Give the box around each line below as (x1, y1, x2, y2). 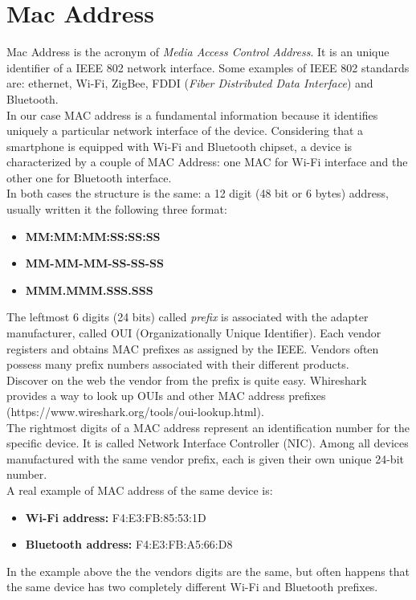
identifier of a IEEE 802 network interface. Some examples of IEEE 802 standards (6, 59, 410, 76)
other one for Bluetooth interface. (6, 169, 172, 186)
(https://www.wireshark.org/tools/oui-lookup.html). (6, 403, 264, 419)
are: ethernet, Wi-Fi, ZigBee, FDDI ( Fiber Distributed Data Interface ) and (6, 75, 373, 92)
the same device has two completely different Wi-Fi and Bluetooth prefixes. (6, 578, 378, 595)
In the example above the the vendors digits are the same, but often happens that (6, 562, 410, 579)
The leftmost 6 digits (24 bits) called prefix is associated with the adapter (6, 308, 369, 325)
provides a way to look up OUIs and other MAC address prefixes (6, 387, 326, 404)
